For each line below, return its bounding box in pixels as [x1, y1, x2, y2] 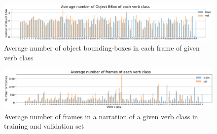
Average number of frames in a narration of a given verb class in [4, 111, 198, 121]
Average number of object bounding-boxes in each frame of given [4, 42, 200, 53]
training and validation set [4, 121, 84, 131]
